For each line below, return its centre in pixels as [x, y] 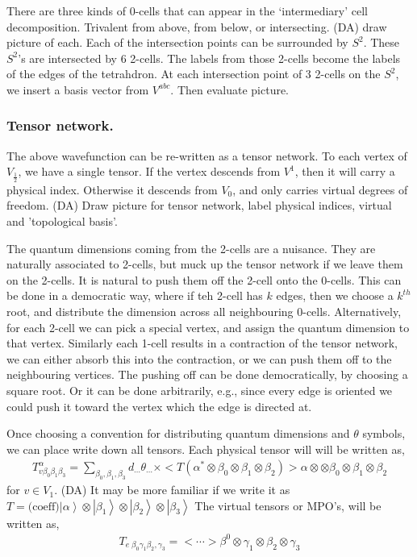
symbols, [384, 433]
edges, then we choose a [335, 295]
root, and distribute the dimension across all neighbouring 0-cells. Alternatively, [204, 311]
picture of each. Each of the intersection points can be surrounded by [177, 42]
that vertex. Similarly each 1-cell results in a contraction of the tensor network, [202, 343]
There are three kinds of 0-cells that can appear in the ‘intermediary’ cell [187, 10]
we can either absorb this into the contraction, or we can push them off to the [199, 358]
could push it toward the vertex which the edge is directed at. [159, 406]
